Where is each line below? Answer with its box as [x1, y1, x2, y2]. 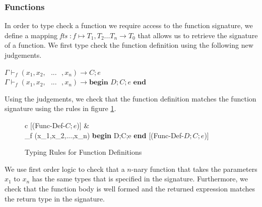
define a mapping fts [5, 30, 68, 40]
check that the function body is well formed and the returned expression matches [5, 183, 255, 193]
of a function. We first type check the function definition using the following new [5, 40, 253, 50]
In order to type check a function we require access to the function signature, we [5, 20, 253, 31]
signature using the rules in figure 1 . [5, 103, 116, 114]
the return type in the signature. [5, 193, 105, 203]
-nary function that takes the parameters [131, 163, 257, 174]
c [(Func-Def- [25, 120, 65, 130]
